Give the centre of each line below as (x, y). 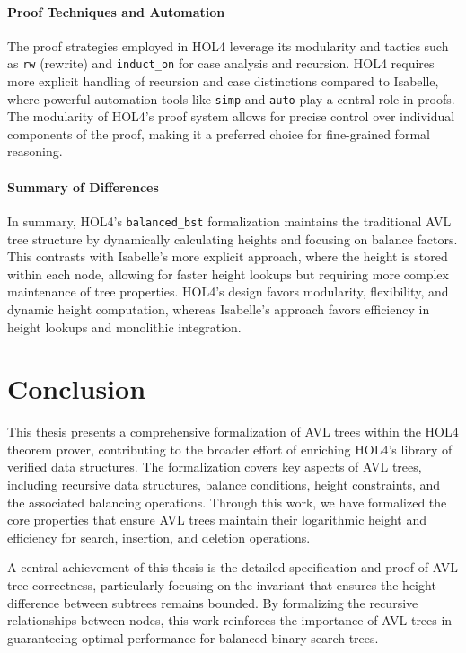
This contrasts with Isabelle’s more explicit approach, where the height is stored (228, 256)
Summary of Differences (83, 186)
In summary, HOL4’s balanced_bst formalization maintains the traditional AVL (229, 221)
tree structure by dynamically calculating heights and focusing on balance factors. (233, 238)
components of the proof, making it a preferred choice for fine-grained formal (219, 133)
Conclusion (77, 388)
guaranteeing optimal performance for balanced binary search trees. (193, 637)
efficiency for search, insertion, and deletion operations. (159, 537)
